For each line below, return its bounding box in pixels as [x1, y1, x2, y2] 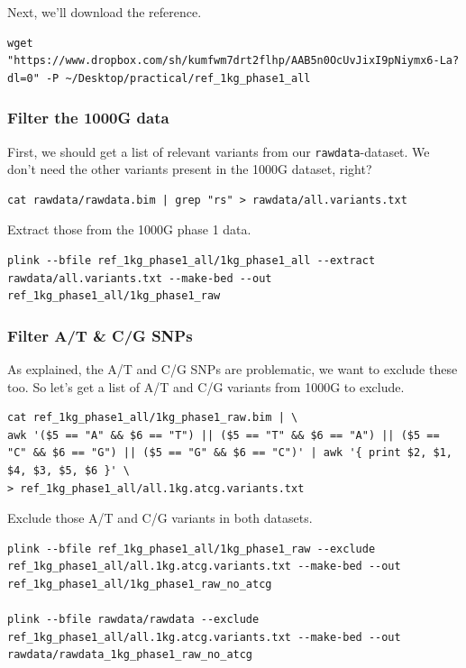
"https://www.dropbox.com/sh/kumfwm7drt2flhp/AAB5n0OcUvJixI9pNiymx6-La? [7, 54, 460, 68]
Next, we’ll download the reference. [7, 3, 202, 21]
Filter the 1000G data [7, 106, 169, 129]
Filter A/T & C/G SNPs [7, 324, 193, 346]
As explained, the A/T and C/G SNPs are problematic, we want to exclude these [7, 360, 458, 379]
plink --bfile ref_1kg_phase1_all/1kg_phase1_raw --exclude [7, 542, 376, 555]
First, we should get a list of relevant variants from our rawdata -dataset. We [7, 142, 430, 160]
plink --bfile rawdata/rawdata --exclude [7, 613, 260, 627]
